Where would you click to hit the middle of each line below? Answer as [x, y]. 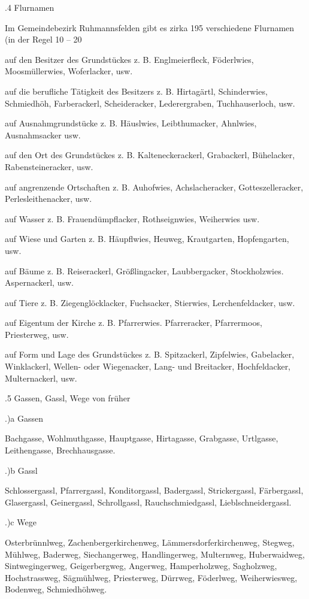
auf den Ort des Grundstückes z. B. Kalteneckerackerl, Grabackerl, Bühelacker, [150, 155]
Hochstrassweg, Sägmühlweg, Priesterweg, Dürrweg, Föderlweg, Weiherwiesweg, [151, 577]
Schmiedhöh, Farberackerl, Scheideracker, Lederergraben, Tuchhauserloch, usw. [150, 103]
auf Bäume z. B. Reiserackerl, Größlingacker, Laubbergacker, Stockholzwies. [144, 270]
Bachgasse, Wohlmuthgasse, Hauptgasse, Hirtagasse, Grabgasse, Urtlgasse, [142, 438]
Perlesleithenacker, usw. [49, 199]
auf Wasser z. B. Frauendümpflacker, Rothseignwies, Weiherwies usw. [132, 218]
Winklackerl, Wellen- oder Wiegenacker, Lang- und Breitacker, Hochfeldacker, [148, 366]
